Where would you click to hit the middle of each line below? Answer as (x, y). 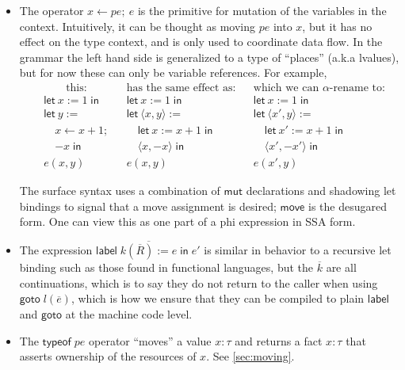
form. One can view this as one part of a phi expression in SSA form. (187, 221)
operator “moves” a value (150, 340)
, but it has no (337, 26)
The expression (56, 250)
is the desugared (347, 206)
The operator (52, 10)
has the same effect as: (181, 88)
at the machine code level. (129, 313)
